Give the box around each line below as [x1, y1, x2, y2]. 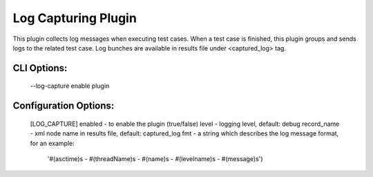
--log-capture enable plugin [30, 82, 110, 90]
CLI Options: [12, 62, 68, 74]
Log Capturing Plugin [12, 10, 137, 26]
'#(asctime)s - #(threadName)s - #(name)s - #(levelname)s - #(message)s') [47, 154, 263, 162]
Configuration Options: [12, 100, 115, 112]
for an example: [30, 139, 75, 147]
